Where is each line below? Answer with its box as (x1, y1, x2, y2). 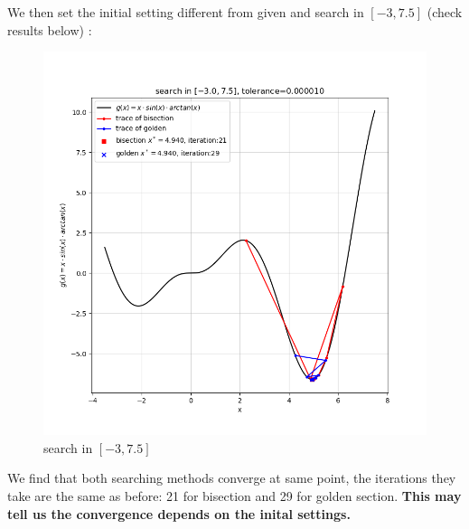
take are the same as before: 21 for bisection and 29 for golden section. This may (7, 486, 462, 505)
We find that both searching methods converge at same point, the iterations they (7, 468, 456, 487)
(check (427, 3, 463, 21)
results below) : (7, 20, 92, 39)
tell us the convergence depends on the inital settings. (7, 504, 351, 523)
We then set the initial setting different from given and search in (7, 3, 364, 21)
